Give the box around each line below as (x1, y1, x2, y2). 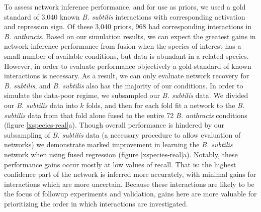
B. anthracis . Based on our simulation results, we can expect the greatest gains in (4, 31, 256, 41)
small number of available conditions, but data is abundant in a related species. (4, 50, 249, 61)
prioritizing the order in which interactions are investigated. (4, 198, 188, 208)
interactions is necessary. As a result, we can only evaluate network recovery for (4, 70, 249, 81)
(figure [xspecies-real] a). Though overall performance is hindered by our (4, 120, 225, 130)
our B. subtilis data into (4, 99, 78, 110)
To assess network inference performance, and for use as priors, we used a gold (4, 2, 246, 12)
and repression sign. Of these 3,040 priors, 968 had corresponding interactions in (4, 21, 252, 32)
